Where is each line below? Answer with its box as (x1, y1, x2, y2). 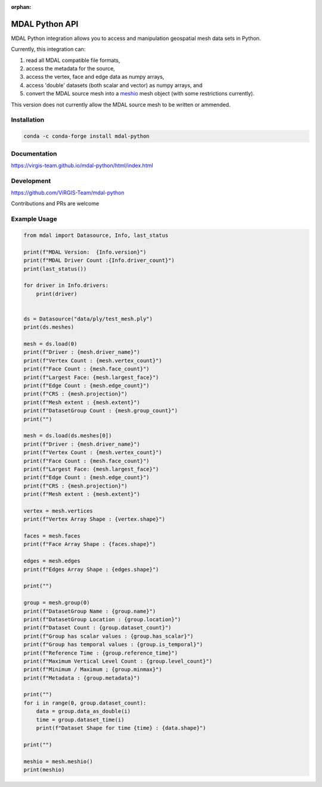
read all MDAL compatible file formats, (26, 57, 120, 64)
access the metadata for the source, (26, 65, 116, 72)
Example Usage (11, 215, 57, 223)
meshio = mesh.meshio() (23, 758, 94, 765)
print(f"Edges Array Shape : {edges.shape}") (23, 566, 159, 573)
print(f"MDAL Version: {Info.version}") (23, 248, 147, 255)
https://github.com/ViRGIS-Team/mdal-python (11, 189, 125, 196)
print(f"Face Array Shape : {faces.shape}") (23, 541, 156, 548)
